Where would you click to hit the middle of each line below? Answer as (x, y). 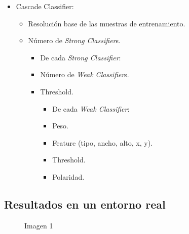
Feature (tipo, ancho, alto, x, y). (103, 142)
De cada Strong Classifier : (81, 57)
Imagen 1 (39, 225)
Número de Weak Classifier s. (85, 74)
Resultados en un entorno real (85, 204)
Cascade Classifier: (45, 6)
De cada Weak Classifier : (91, 108)
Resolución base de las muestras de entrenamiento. (107, 23)
